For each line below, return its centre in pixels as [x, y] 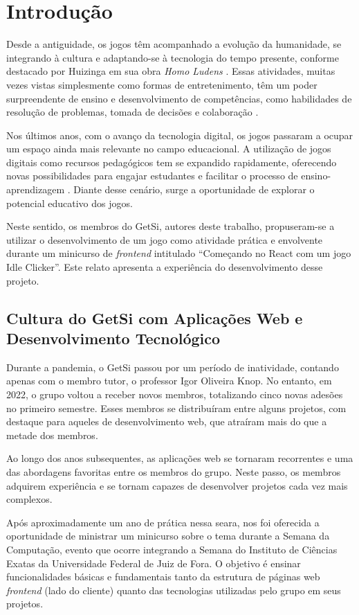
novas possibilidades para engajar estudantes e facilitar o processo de [152, 176]
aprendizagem [36, 189]
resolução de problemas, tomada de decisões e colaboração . [132, 112]
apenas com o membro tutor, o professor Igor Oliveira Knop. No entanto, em [169, 381]
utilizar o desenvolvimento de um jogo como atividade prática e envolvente [165, 239]
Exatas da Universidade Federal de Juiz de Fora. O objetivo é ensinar [154, 563]
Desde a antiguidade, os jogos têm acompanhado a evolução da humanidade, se [174, 44]
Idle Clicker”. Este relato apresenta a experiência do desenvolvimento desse [165, 267]
